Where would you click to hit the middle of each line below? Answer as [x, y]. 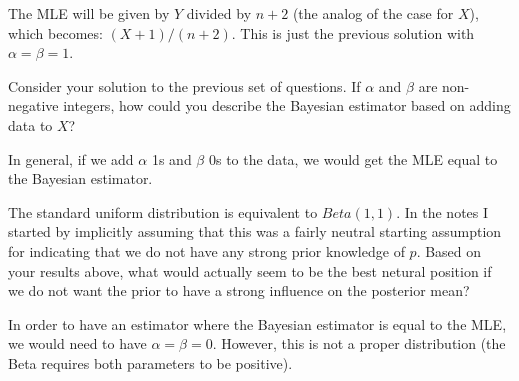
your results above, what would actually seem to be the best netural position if [250, 270]
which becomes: [55, 32]
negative [33, 105]
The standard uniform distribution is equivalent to [163, 211]
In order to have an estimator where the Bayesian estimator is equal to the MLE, [257, 323]
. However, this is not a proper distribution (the [359, 343]
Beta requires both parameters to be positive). [150, 362]
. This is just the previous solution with [353, 32]
